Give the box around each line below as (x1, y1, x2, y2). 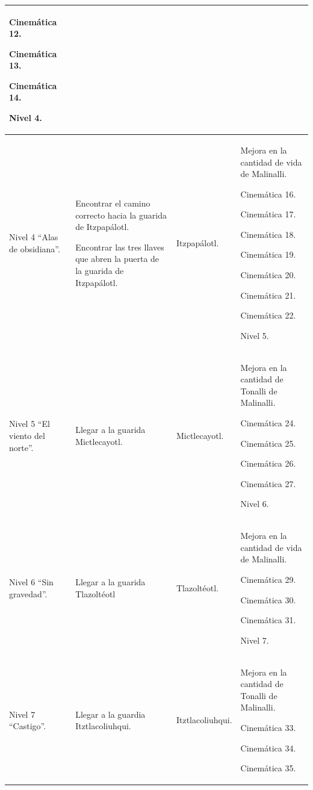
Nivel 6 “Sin (9, 576, 54, 588)
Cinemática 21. (240, 288, 296, 301)
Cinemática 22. (240, 309, 296, 322)
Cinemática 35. (240, 762, 296, 774)
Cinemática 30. (240, 593, 296, 606)
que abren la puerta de (75, 252, 160, 265)
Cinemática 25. (240, 437, 296, 449)
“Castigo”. (9, 720, 46, 732)
